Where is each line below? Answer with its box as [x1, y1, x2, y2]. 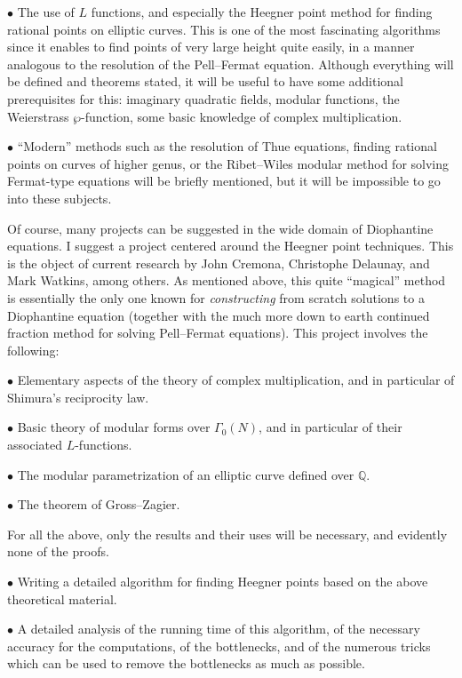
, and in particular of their [259, 418, 402, 436]
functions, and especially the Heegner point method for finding [91, 3, 433, 20]
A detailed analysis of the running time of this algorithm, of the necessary [17, 619, 420, 638]
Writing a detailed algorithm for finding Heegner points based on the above [17, 572, 428, 591]
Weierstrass [7, 107, 69, 125]
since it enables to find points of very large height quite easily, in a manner [7, 37, 415, 56]
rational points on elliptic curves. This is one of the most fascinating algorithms [7, 20, 441, 38]
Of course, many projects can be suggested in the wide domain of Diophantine [7, 219, 434, 237]
